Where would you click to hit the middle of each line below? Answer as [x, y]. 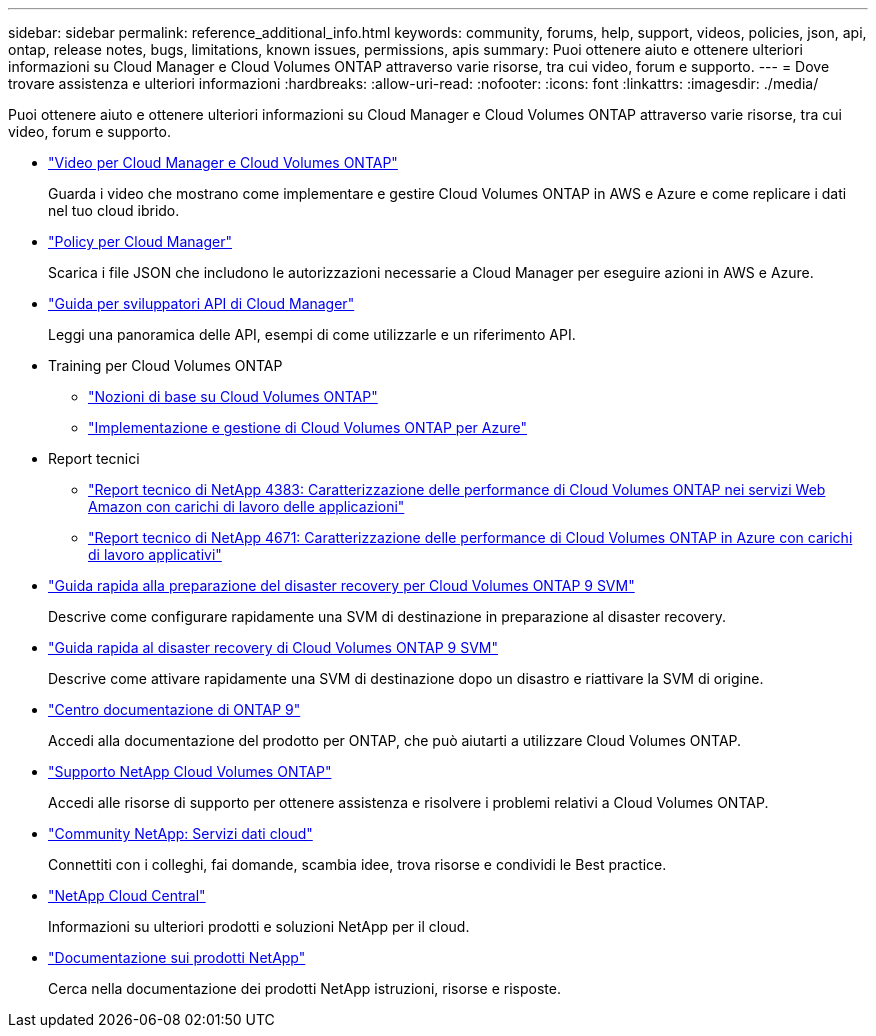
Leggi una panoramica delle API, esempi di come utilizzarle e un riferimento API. [312, 334]
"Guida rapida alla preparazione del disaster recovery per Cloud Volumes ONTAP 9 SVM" [341, 585]
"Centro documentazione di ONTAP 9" [174, 709]
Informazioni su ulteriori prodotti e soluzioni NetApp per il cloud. [259, 926]
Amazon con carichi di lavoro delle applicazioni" [246, 506]
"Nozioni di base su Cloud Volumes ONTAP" [233, 396]
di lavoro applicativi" [155, 554]
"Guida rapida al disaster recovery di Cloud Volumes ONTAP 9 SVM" [273, 647]
